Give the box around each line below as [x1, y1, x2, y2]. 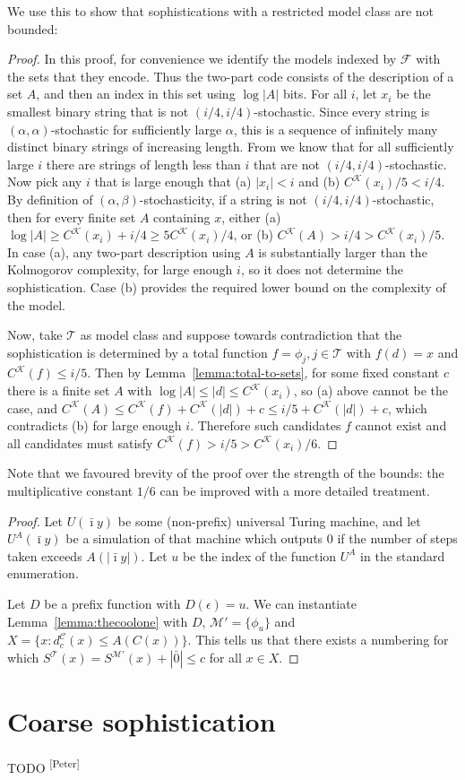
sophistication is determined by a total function [7, 342, 268, 361]
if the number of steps [337, 529, 458, 548]
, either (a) [221, 207, 281, 226]
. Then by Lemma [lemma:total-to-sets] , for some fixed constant [87, 363, 440, 382]
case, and [7, 398, 58, 417]
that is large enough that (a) [94, 172, 252, 191]
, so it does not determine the [240, 260, 403, 279]
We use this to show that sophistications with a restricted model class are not [7, 2, 434, 20]
